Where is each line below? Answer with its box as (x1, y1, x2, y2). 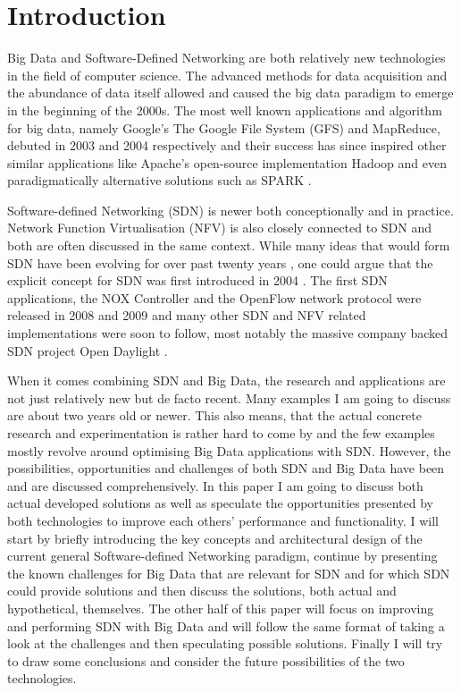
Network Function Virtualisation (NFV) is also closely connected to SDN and (7, 218, 432, 237)
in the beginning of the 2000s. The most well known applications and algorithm (7, 100, 442, 119)
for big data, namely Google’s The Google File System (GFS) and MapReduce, (7, 118, 440, 137)
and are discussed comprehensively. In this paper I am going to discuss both (7, 476, 423, 494)
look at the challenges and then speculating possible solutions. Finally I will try (7, 634, 443, 653)
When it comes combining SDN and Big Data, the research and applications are (7, 371, 446, 390)
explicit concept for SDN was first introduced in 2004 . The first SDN (7, 271, 388, 290)
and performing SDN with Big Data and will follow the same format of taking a (7, 616, 445, 635)
